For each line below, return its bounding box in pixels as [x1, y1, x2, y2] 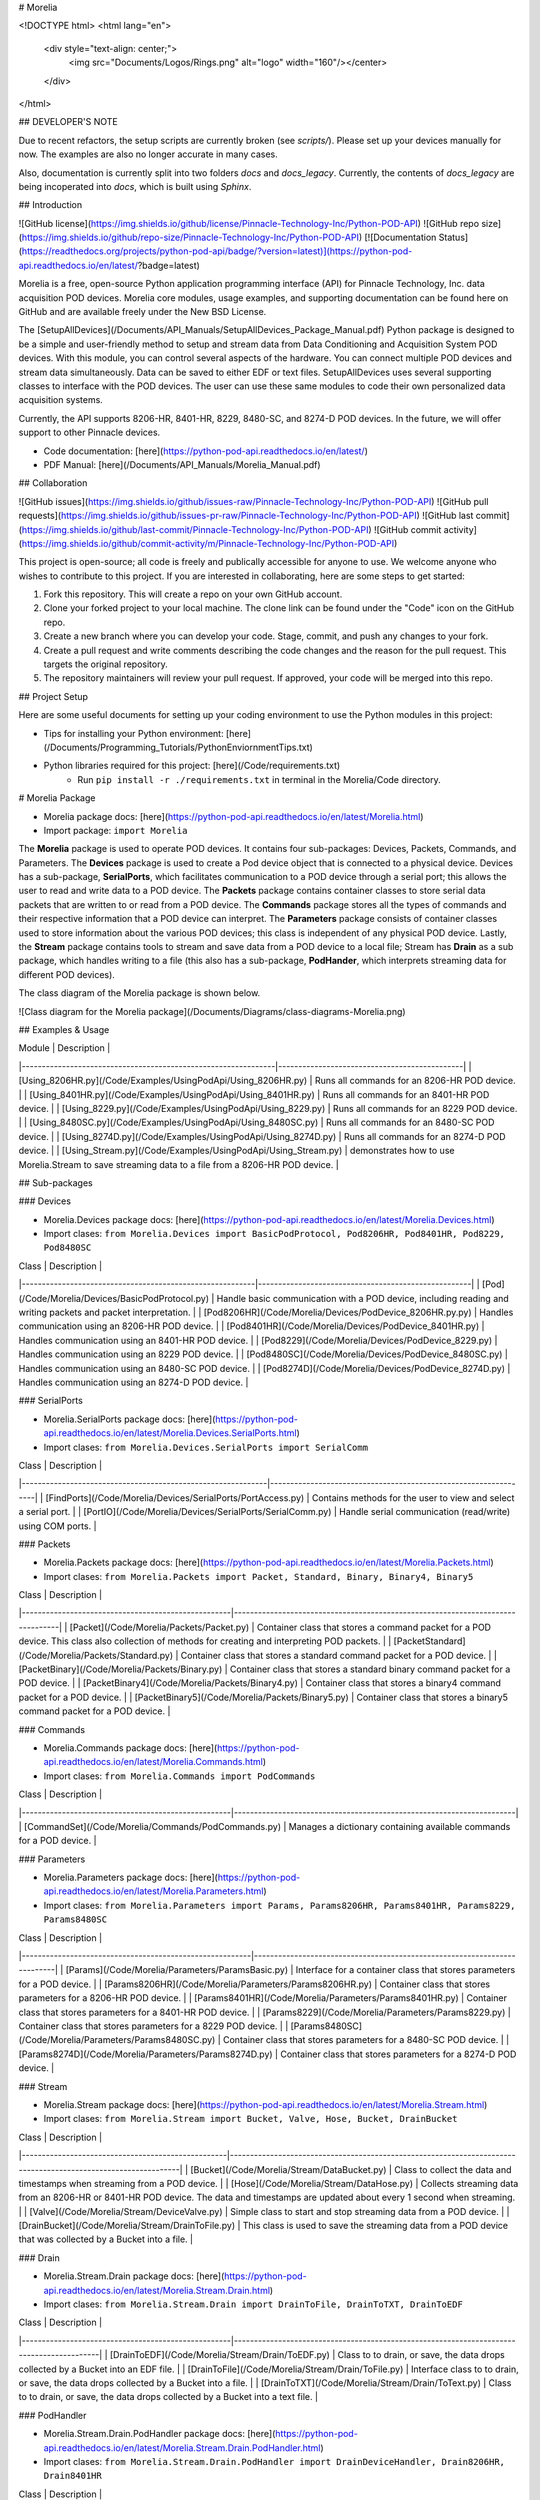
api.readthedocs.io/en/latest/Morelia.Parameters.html [43, 1885, 264, 1897]
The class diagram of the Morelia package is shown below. [18, 987, 261, 999]
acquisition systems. [18, 394, 104, 406]
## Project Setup [18, 690, 89, 702]
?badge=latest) [137, 259, 200, 271]
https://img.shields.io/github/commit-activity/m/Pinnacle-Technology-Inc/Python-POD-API [21, 537, 395, 549]
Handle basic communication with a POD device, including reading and [216, 1292, 509, 1304]
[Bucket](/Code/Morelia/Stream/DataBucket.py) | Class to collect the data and [190, 2163, 512, 2175]
